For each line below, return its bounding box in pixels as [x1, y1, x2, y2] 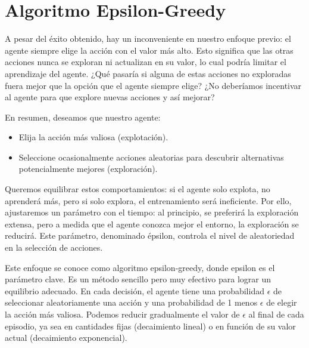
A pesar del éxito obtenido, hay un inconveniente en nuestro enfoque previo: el [5, 32, 291, 45]
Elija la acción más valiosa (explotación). [18, 131, 168, 143]
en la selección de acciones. [5, 241, 103, 254]
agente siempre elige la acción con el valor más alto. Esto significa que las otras [5, 44, 294, 56]
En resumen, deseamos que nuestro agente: [5, 110, 161, 123]
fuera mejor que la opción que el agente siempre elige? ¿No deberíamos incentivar [5, 79, 302, 91]
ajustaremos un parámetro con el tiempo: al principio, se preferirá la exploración [5, 206, 299, 218]
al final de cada [248, 308, 304, 320]
